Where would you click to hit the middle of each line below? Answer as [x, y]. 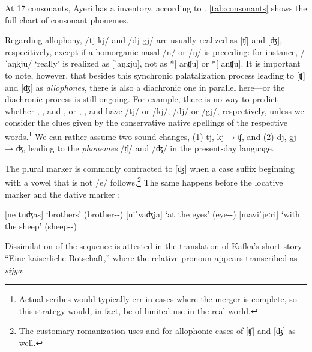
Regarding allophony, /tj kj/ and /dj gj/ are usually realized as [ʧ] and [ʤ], [144, 40]
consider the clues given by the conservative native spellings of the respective [146, 122]
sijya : [15, 269]
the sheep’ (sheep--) [41, 226]
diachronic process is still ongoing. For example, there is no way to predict [141, 99]
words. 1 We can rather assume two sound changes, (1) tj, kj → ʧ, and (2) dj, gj [151, 135]
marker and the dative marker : [63, 194]
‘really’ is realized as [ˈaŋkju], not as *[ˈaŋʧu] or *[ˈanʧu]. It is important [167, 63]
